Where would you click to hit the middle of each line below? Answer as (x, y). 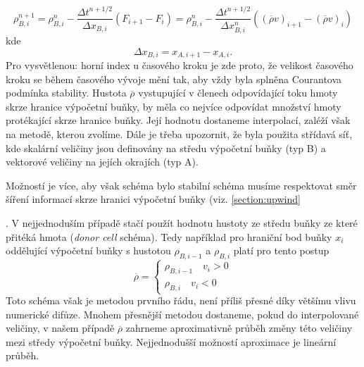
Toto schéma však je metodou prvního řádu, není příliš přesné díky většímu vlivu (181, 300)
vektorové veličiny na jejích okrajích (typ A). (102, 162)
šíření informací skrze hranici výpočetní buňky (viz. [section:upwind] (153, 199)
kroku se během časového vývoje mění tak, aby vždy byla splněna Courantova (174, 79)
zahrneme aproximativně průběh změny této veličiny (239, 328)
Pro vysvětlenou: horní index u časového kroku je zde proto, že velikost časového (180, 65)
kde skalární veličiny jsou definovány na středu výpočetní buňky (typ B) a (166, 148)
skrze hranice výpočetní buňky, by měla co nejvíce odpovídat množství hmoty (174, 106)
